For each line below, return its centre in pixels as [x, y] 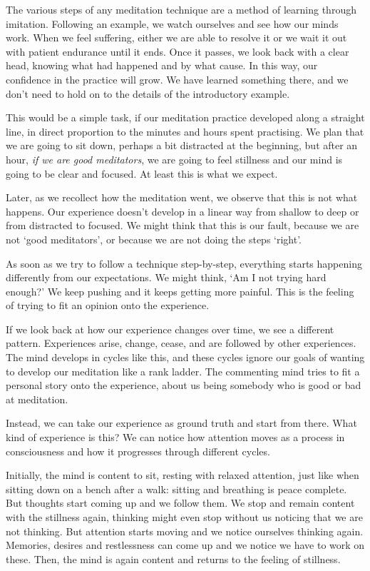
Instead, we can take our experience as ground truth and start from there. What [181, 423]
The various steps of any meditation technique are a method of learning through [181, 9]
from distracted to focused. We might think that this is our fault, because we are [183, 225]
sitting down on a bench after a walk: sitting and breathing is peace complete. [176, 489]
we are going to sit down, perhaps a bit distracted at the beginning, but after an [182, 145]
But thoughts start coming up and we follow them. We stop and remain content [180, 503]
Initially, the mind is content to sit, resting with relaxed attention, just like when [183, 475]
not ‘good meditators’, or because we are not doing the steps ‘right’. [154, 239]
